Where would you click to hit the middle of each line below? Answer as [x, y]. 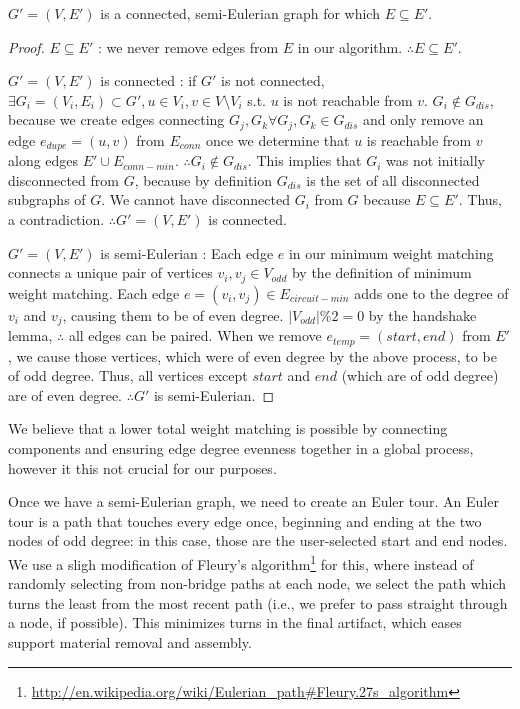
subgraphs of [47, 199]
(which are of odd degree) [420, 375]
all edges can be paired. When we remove [195, 335]
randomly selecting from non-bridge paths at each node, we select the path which [257, 583]
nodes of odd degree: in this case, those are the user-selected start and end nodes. [258, 540]
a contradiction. [56, 219]
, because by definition [203, 179]
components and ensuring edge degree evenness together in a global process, [241, 447]
